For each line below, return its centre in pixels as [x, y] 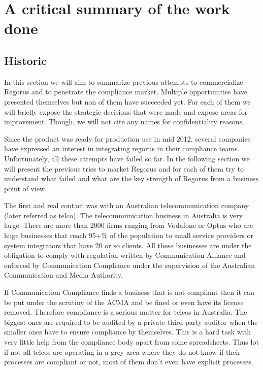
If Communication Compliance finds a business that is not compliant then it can [129, 292]
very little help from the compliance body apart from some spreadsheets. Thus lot [131, 342]
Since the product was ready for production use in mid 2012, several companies [127, 138]
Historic [25, 60]
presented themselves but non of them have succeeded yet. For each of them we [127, 101]
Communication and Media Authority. [63, 275]
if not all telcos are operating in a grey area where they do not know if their [122, 351]
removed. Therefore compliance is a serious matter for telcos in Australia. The [126, 312]
